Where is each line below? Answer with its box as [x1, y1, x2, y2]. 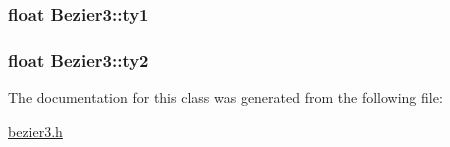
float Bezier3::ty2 [8, 47, 149, 72]
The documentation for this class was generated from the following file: [8, 87, 443, 108]
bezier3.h [8, 120, 63, 141]
